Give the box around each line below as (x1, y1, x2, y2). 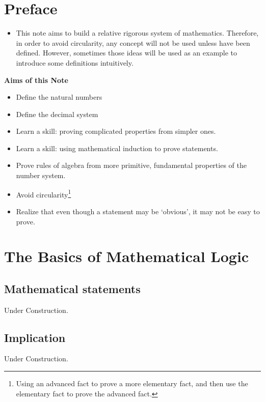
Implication (4, 329, 66, 345)
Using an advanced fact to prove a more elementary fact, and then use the (16, 378, 248, 389)
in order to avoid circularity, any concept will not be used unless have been (16, 37, 250, 48)
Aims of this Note (4, 74, 68, 85)
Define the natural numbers (16, 92, 102, 102)
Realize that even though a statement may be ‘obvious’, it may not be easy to (16, 206, 260, 216)
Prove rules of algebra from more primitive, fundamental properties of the (16, 160, 247, 170)
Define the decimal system (16, 108, 98, 119)
